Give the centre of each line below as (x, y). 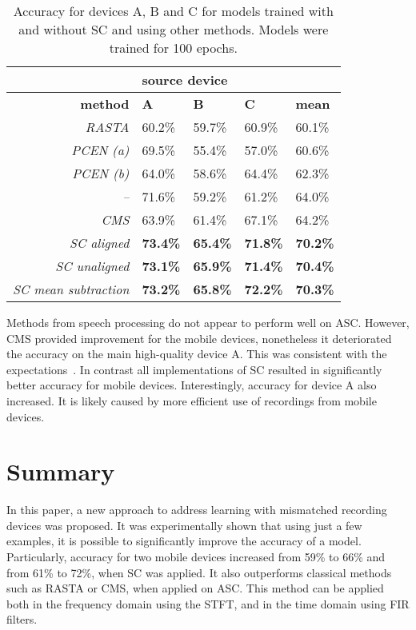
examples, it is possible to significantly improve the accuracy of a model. (184, 541)
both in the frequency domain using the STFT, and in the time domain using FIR (208, 603)
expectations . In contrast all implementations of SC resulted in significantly (194, 369)
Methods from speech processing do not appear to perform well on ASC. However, (208, 322)
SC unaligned (92, 266)
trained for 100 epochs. (173, 48)
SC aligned (99, 243)
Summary (61, 471)
